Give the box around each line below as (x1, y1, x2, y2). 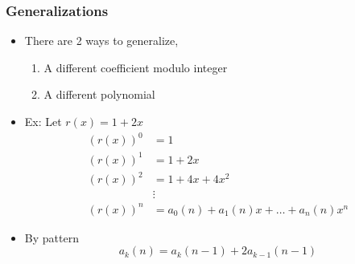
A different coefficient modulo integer (43, 59, 228, 75)
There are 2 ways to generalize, (24, 32, 179, 49)
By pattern (24, 229, 79, 246)
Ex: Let (24, 113, 62, 129)
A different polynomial (43, 86, 155, 103)
